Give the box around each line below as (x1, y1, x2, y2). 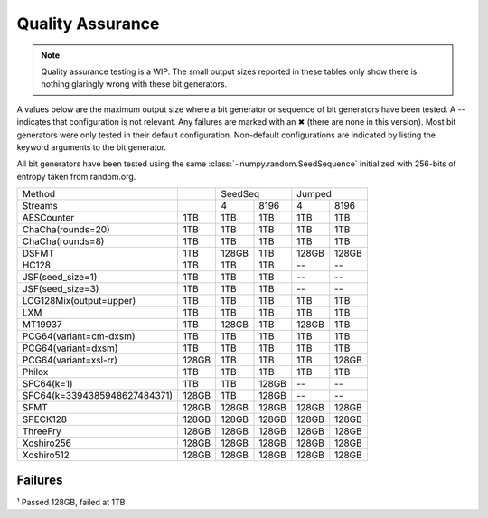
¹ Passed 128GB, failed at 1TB (16, 496, 126, 507)
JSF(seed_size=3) (22, 283, 99, 296)
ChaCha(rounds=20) (22, 223, 110, 236)
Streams (22, 200, 58, 212)
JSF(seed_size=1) (22, 271, 98, 284)
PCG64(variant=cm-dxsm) (22, 330, 136, 343)
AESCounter (22, 212, 75, 224)
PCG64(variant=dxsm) (22, 342, 118, 354)
